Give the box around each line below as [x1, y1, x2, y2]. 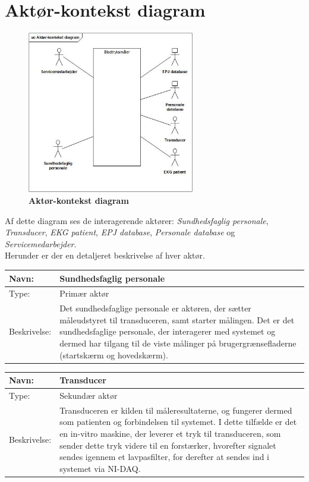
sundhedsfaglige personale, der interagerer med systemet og [59, 325, 276, 338]
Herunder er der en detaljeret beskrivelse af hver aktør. [5, 249, 205, 262]
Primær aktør [59, 287, 109, 300]
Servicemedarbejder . [5, 237, 77, 250]
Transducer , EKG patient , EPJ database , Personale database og [5, 226, 235, 238]
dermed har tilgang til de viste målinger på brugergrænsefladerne [59, 337, 297, 349]
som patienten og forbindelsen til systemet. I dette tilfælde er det [59, 415, 297, 428]
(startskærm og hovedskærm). [59, 348, 168, 361]
